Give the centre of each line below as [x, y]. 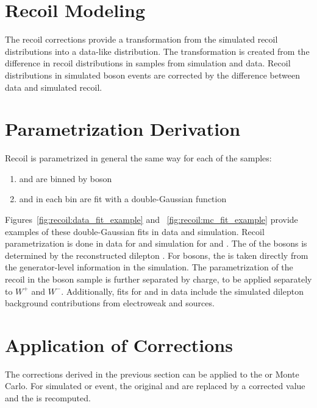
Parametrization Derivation [123, 129]
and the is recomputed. [48, 398]
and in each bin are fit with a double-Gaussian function [123, 199]
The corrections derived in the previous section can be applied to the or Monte [152, 374]
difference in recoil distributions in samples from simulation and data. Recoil [148, 63]
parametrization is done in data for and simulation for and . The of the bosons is [156, 243]
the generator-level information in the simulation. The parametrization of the [149, 267]
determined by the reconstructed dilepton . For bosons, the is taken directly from [157, 255]
